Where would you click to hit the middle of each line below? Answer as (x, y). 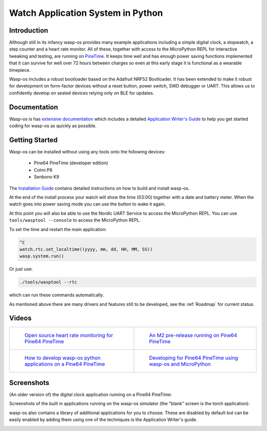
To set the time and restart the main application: (58, 229)
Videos (20, 318)
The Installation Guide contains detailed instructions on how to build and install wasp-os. (99, 188)
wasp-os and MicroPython (180, 364)
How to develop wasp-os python (63, 358)
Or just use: (21, 269)
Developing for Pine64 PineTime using (194, 358)
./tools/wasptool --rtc (48, 282)
